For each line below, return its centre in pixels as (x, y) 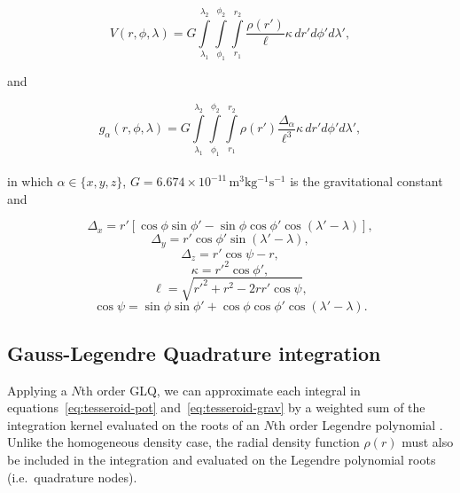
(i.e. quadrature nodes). (72, 477)
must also (428, 442)
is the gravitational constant (366, 181)
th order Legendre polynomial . (358, 424)
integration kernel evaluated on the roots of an (133, 424)
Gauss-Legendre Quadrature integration (194, 352)
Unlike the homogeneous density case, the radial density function (183, 442)
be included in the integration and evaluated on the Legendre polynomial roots (222, 459)
